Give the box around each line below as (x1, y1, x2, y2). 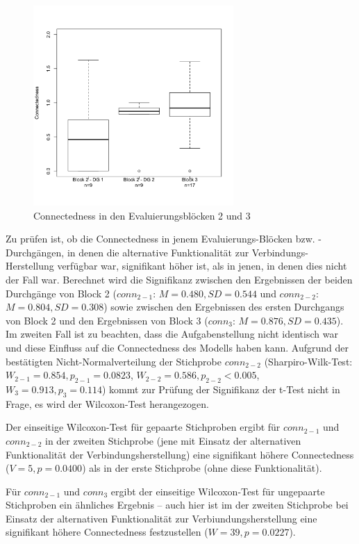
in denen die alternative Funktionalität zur (67, 245, 249, 259)
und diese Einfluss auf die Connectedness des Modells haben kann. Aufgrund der (6, 340, 349, 354)
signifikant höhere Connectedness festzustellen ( (6, 525, 208, 539)
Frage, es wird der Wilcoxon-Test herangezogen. (6, 396, 209, 411)
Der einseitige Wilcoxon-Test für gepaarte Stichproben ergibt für (6, 420, 281, 434)
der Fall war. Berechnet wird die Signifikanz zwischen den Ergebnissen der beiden (6, 272, 353, 286)
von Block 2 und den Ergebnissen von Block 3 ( (6, 313, 208, 327)
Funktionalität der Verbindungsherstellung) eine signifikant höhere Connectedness (6, 447, 354, 461)
